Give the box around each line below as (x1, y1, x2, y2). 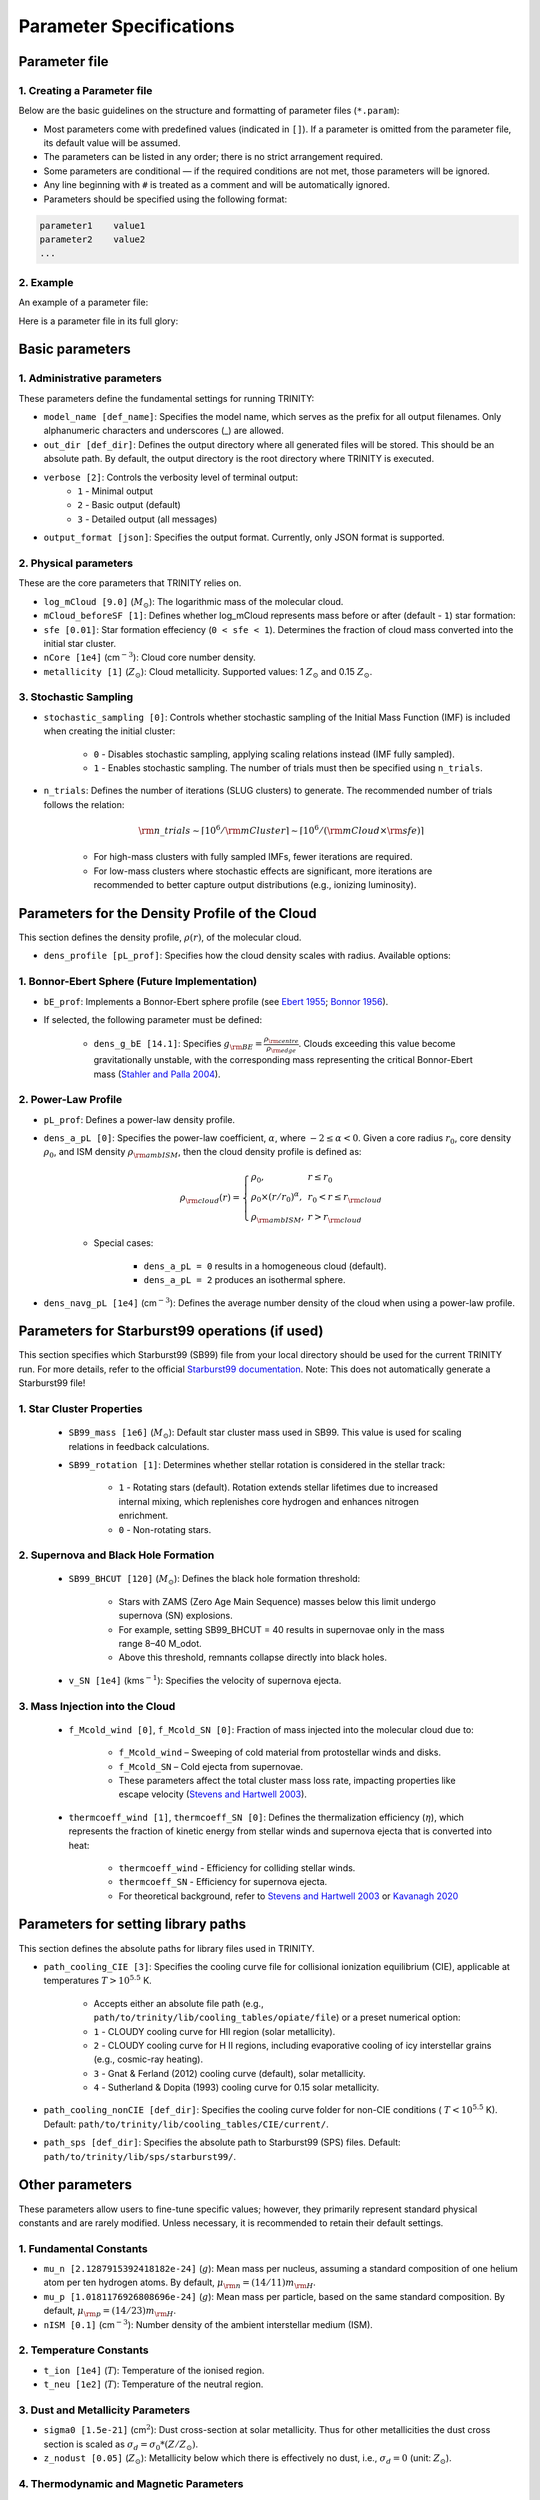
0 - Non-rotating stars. (118, 1523, 212, 1535)
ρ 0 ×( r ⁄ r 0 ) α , (250, 1190, 303, 1205)
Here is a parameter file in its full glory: (18, 315, 179, 327)
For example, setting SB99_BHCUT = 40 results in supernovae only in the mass (118, 1623, 445, 1635)
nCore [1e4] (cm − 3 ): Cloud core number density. (43, 650, 256, 664)
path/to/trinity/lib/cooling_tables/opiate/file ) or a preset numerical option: (93, 2011, 461, 2024)
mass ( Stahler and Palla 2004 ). (93, 1068, 221, 1080)
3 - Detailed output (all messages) (77, 513, 218, 525)
